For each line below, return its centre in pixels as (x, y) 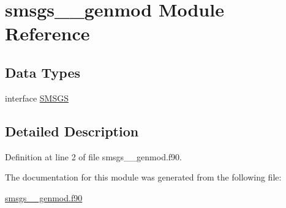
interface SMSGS (37, 98)
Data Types (43, 72)
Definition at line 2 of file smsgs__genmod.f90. (93, 156)
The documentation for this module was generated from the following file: (143, 177)
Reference (47, 33)
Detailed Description (72, 131)
